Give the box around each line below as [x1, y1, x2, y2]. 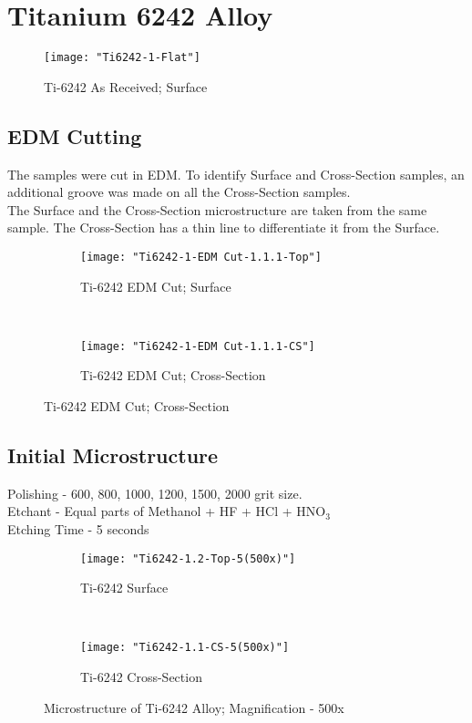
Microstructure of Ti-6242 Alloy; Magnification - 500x [44, 697, 344, 717]
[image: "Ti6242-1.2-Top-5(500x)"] [80, 552, 296, 565]
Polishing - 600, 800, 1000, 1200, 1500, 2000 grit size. [7, 483, 303, 502]
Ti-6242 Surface [80, 578, 169, 597]
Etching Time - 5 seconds [7, 520, 149, 539]
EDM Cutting [7, 121, 142, 150]
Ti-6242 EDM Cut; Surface [80, 276, 231, 295]
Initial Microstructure [7, 441, 219, 470]
